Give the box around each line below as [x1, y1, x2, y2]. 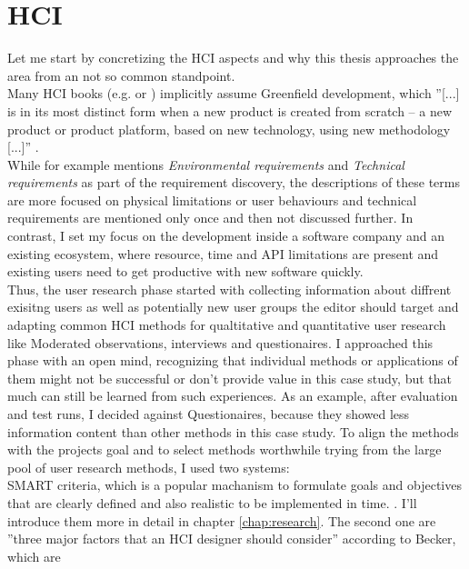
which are [7, 546, 61, 565]
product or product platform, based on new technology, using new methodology [7, 119, 451, 138]
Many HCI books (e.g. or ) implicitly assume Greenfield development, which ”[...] [7, 84, 460, 103]
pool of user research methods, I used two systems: [7, 457, 290, 476]
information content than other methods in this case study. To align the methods [7, 422, 459, 441]
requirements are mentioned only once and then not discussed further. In [7, 208, 414, 227]
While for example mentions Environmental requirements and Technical [7, 155, 404, 174]
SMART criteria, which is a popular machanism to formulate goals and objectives [7, 475, 462, 494]
